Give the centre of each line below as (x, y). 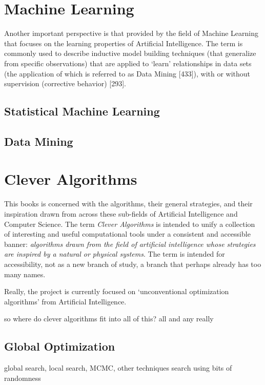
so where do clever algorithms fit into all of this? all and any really (109, 319)
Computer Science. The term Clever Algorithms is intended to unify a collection (130, 224)
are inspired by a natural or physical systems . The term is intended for (115, 254)
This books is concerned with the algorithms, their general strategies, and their (128, 204)
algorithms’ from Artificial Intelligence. (65, 301)
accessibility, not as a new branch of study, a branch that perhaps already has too (133, 264)
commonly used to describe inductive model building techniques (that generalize (130, 53)
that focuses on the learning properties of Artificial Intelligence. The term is (124, 43)
